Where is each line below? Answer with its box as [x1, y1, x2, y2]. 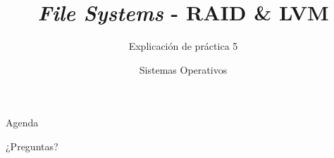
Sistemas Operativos [139, 62, 228, 77]
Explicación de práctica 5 [128, 39, 238, 53]
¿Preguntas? [6, 138, 58, 153]
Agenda [6, 115, 39, 130]
